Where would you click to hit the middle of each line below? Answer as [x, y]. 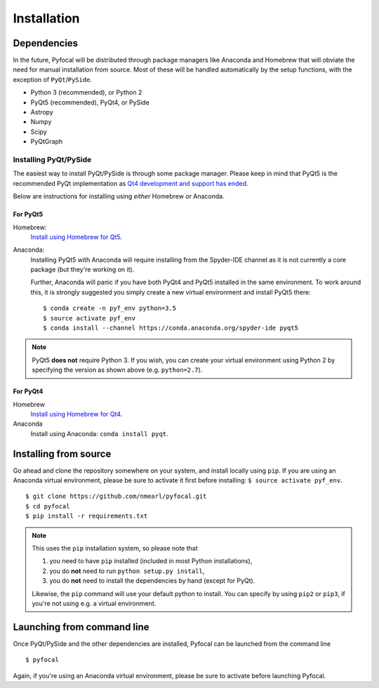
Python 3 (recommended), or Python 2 [86, 93]
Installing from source [62, 453]
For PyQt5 [28, 215]
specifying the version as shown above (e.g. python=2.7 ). [117, 370]
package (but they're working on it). [82, 269]
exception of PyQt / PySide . [53, 79]
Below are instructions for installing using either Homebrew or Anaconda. [119, 196]
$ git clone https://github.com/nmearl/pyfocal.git [116, 497]
